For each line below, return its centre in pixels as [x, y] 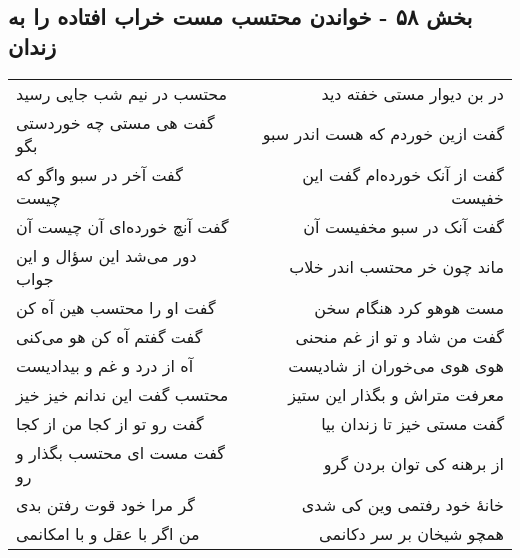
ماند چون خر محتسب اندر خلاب [396, 267]
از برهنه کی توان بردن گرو [413, 464]
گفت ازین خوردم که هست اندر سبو [383, 134]
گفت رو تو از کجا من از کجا [110, 423]
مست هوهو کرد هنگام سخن [409, 307]
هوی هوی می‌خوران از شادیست [396, 365]
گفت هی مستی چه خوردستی [115, 122]
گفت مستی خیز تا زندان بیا [412, 423]
